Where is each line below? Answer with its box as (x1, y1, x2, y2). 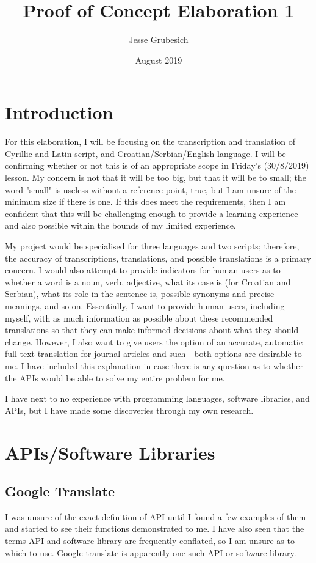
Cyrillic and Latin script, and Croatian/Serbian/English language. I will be (5, 147, 286, 160)
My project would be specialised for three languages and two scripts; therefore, (5, 240, 300, 252)
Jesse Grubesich (129, 33, 189, 46)
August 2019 (135, 53, 182, 66)
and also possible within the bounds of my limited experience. (5, 219, 236, 232)
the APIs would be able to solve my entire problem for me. (5, 371, 225, 384)
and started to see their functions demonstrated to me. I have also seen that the (5, 522, 304, 535)
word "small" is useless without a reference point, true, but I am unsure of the (5, 183, 296, 196)
